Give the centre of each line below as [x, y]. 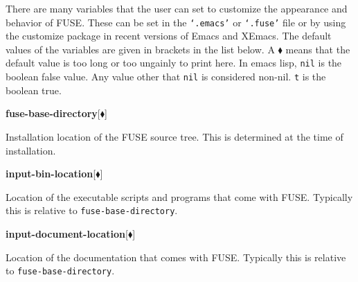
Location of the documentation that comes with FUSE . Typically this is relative [176, 257]
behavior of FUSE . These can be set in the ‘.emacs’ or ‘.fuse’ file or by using [176, 22]
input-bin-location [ [51, 174]
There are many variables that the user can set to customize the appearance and [177, 8]
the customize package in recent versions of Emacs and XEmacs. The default [169, 36]
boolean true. [34, 90]
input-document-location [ [67, 233]
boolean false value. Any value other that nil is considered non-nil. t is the [166, 77]
